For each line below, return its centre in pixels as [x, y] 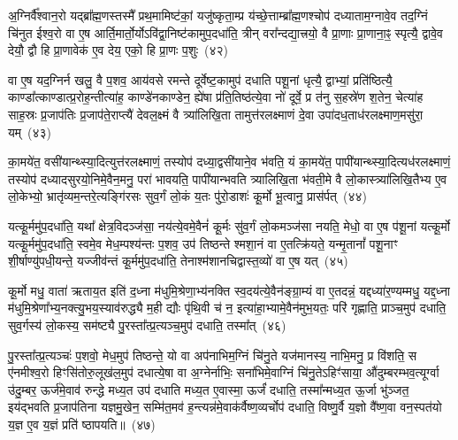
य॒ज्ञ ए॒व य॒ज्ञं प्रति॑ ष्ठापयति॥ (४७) [82, 424]
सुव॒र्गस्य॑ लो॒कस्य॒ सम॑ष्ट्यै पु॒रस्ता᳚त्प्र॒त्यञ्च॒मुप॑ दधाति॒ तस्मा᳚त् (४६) [147, 324]
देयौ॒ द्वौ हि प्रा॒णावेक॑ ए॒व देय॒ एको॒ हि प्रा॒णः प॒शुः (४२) [118, 50]
